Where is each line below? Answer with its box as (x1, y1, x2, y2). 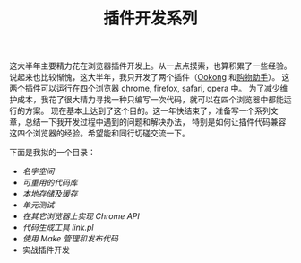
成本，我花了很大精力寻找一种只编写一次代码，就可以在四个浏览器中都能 (16, 94, 284, 105)
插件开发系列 (102, 8, 198, 29)
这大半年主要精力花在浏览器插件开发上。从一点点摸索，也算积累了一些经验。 (9, 60, 292, 72)
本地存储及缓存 (21, 188, 78, 199)
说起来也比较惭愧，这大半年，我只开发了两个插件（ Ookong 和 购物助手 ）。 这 (9, 72, 290, 83)
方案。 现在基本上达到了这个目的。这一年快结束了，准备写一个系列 (24, 105, 271, 117)
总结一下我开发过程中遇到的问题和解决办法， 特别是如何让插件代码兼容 (24, 117, 287, 127)
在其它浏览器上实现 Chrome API (21, 211, 141, 222)
